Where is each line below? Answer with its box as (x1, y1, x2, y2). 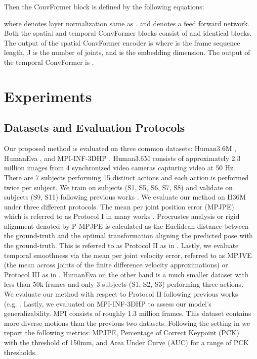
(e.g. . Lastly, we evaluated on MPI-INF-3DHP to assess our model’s (4, 298, 212, 308)
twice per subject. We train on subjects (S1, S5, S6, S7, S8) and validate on (4, 182, 233, 192)
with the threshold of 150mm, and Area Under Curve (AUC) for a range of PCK (4, 337, 249, 348)
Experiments (4, 86, 92, 106)
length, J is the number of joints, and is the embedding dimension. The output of (4, 47, 250, 57)
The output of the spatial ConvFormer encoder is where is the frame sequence (4, 37, 240, 48)
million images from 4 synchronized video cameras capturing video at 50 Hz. (4, 162, 235, 173)
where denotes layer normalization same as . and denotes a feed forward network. (4, 18, 250, 28)
